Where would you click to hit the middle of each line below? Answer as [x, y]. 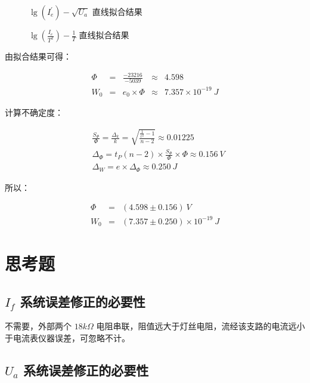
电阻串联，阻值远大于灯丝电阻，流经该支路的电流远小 [201, 326]
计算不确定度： [34, 112]
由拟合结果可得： [38, 56]
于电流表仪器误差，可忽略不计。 [67, 338]
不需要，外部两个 [38, 326]
